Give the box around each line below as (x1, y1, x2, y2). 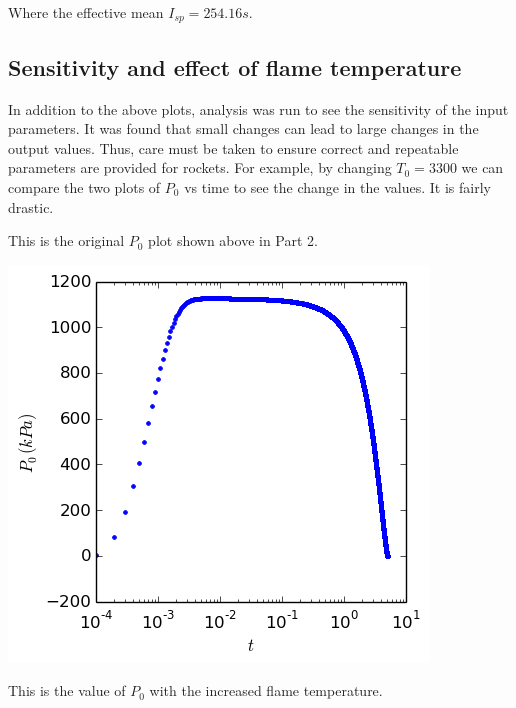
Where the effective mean (8, 2, 164, 22)
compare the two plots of (8, 177, 161, 198)
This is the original (8, 230, 125, 251)
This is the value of (8, 680, 126, 701)
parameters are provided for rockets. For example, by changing (8, 157, 392, 178)
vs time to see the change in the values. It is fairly (184, 177, 491, 198)
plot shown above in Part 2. (148, 230, 318, 251)
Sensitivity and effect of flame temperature (8, 51, 462, 82)
